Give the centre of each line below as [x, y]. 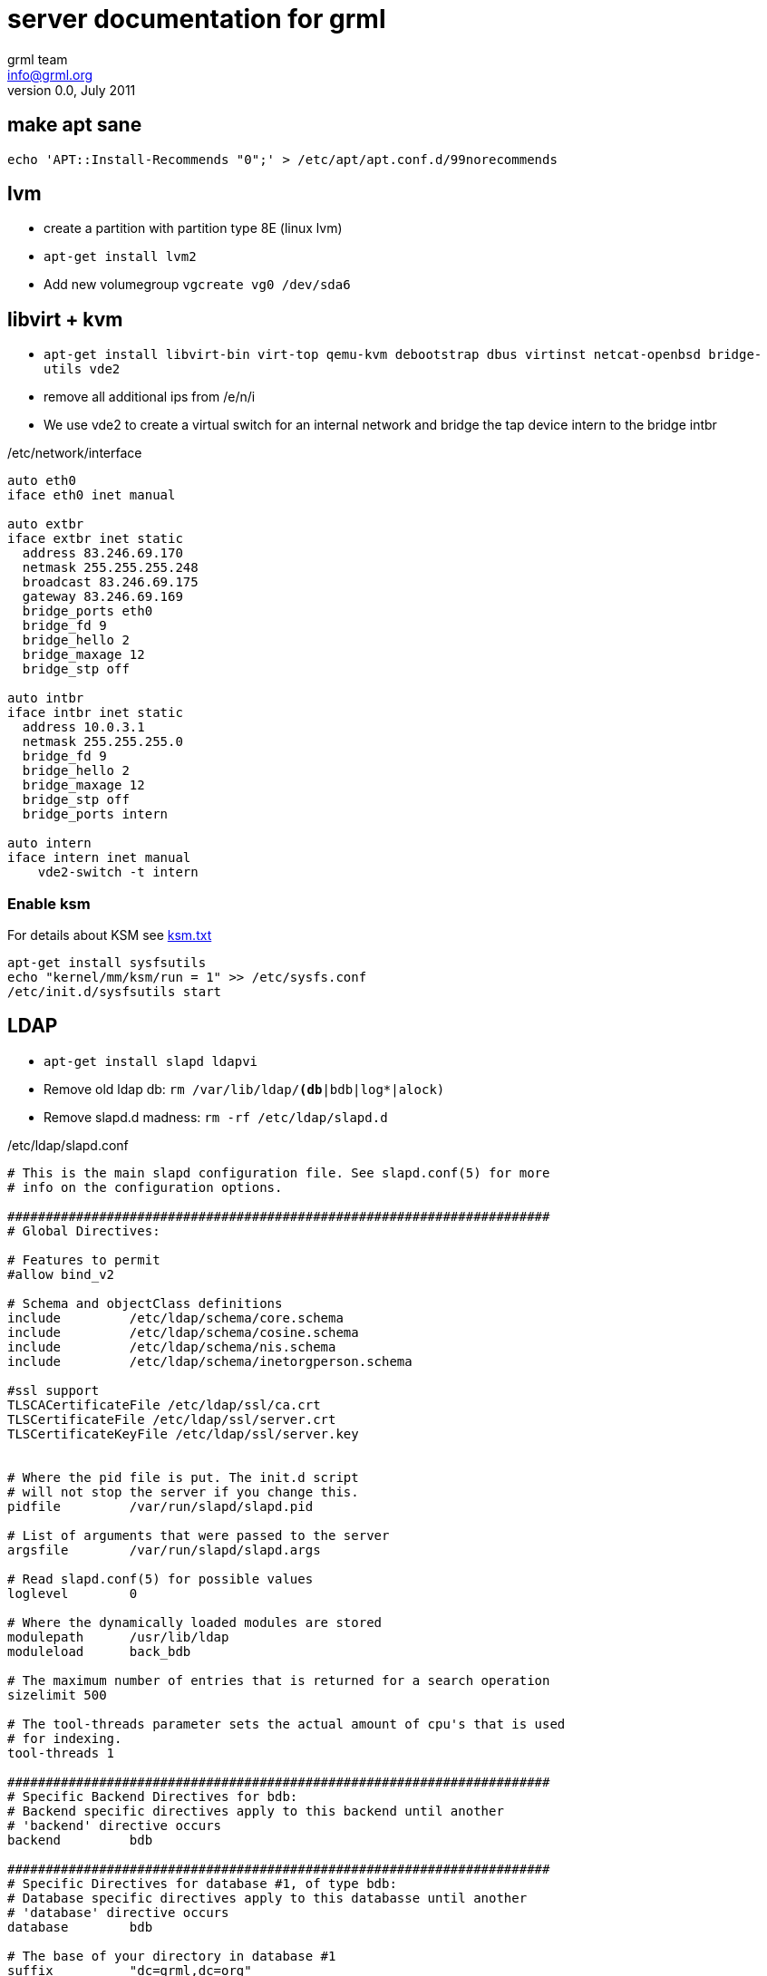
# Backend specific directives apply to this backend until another [256, 1811]
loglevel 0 [73, 1593]
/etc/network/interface [75, 453]
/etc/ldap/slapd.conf [68, 1145]
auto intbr [46, 698]
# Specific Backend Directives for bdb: [153, 1796]
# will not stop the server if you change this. [183, 1492]
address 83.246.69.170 [102, 553]
